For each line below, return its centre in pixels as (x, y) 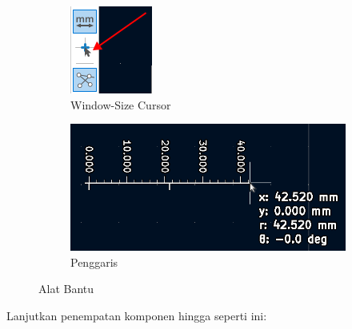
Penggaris (94, 262)
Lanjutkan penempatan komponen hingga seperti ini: (137, 316)
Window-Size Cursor (121, 104)
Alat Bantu (66, 289)
